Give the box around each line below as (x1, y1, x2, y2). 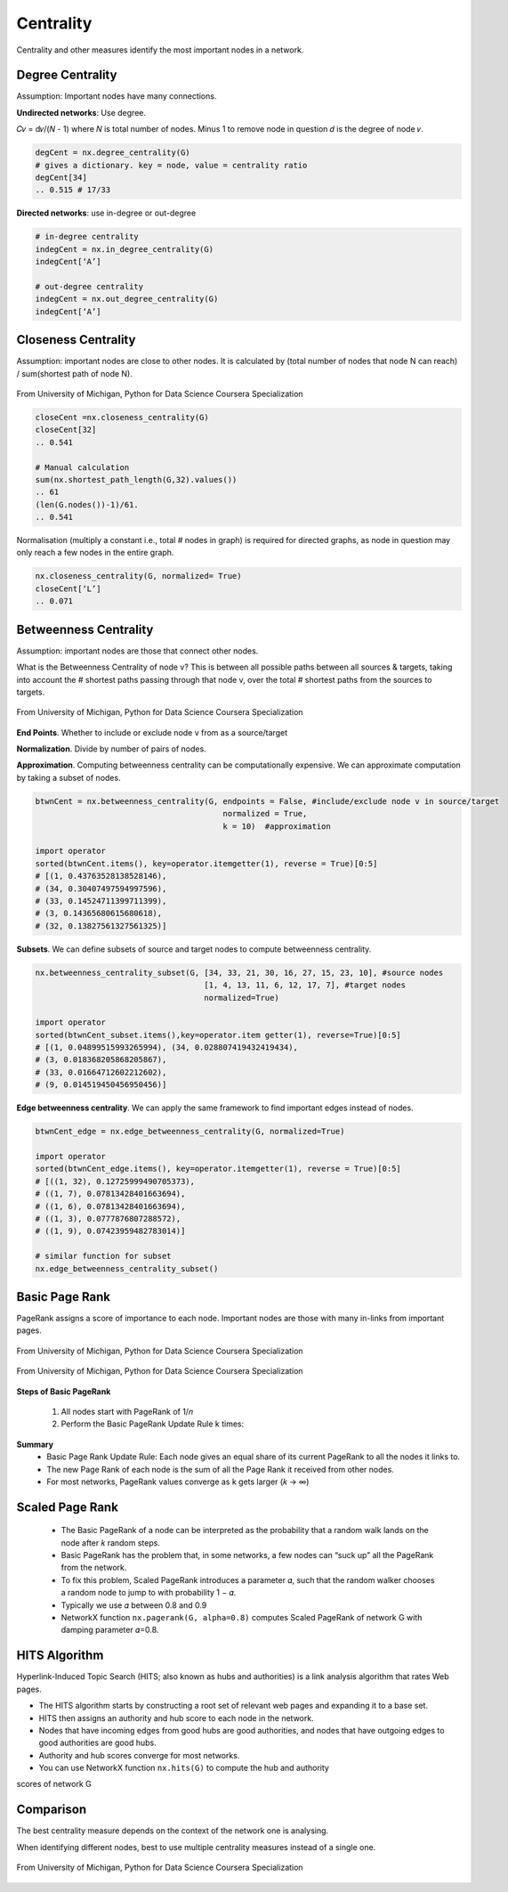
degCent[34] (35, 173, 88, 183)
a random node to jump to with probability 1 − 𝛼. (60, 1587, 237, 1598)
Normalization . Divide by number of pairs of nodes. (16, 743, 206, 754)
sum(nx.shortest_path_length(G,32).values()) (35, 475, 238, 484)
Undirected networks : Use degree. (16, 107, 147, 118)
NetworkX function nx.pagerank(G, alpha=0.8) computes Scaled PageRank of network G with (60, 1612, 423, 1623)
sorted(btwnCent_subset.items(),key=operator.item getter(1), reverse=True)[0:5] (35, 1029, 402, 1040)
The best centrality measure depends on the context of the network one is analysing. (16, 1825, 329, 1836)
